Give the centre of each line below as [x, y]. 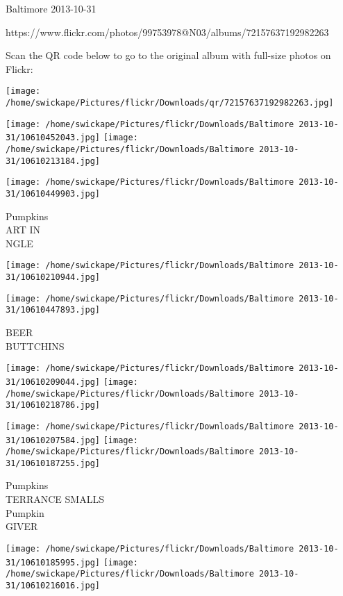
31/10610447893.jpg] [53, 310]
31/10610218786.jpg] [53, 405]
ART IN [23, 230]
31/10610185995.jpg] [53, 562]
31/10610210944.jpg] [53, 278]
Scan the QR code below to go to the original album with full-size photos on [168, 55]
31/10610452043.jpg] [53, 138]
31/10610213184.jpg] [53, 161]
